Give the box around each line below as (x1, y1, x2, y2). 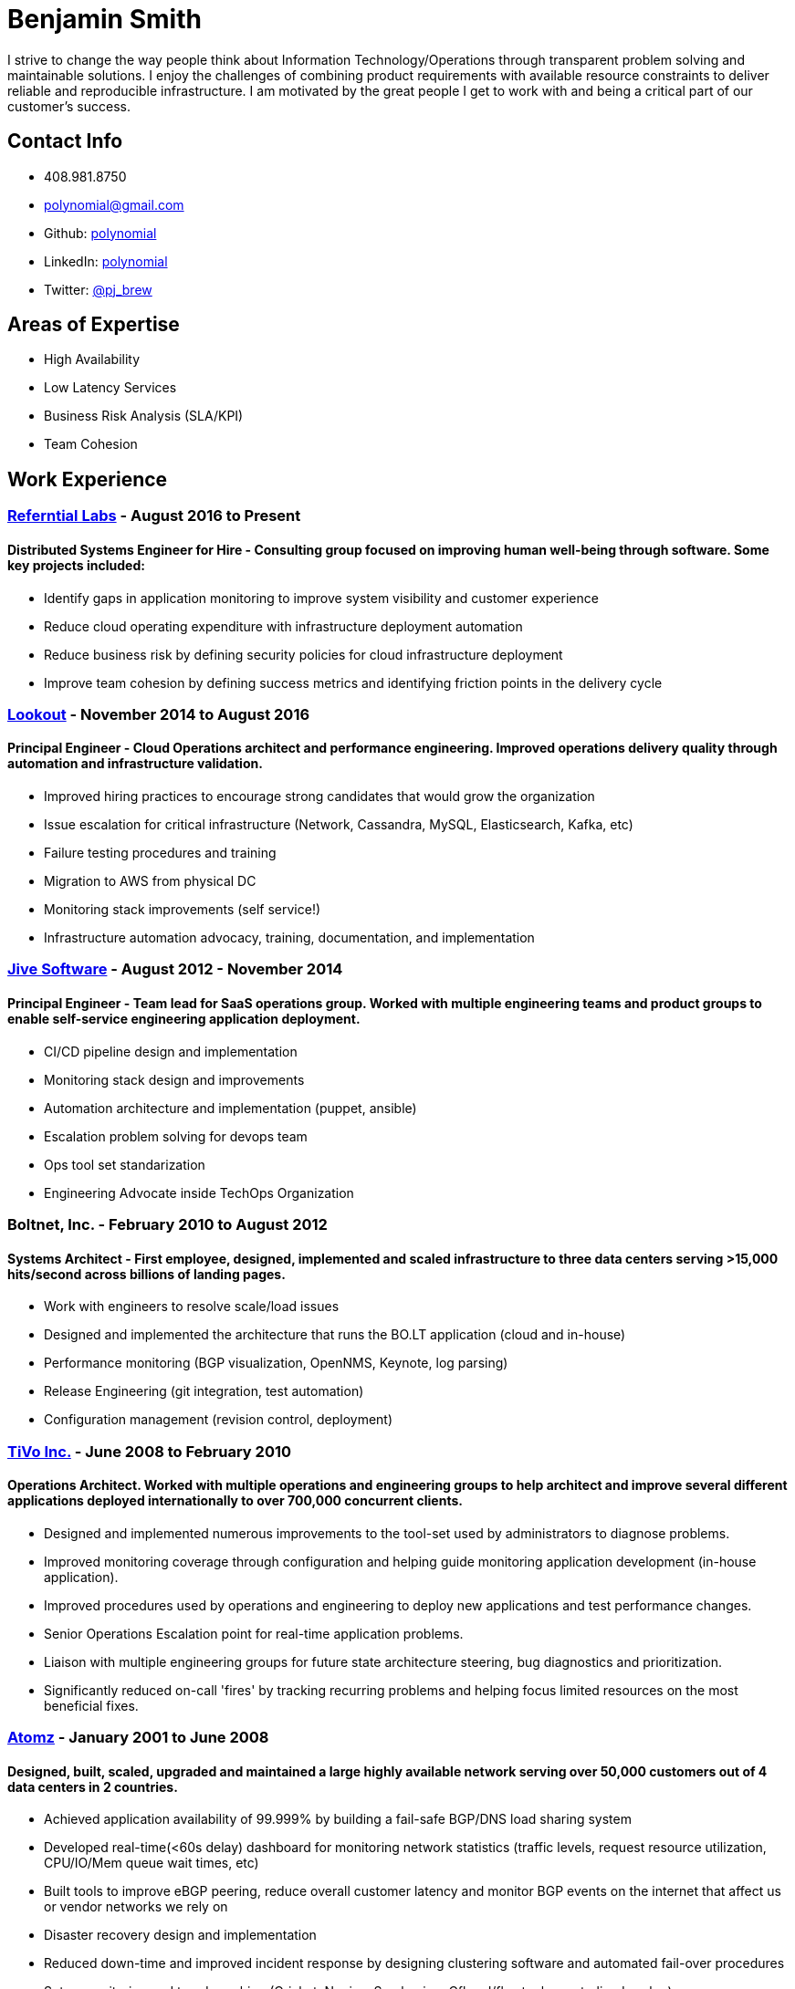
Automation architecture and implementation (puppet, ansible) (44, 1099, 417, 1116)
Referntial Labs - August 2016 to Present (7, 506, 301, 526)
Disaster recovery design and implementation (44, 1927, 317, 1943)
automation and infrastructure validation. (7, 755, 263, 772)
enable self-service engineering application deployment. (7, 1011, 361, 1027)
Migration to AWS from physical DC (44, 873, 256, 890)
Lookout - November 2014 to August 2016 (7, 704, 310, 724)
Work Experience (7, 467, 168, 491)
